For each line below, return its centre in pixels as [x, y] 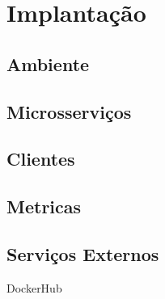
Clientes [41, 159]
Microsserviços [69, 111]
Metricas [44, 206]
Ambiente [48, 63]
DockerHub [34, 287]
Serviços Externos [83, 253]
